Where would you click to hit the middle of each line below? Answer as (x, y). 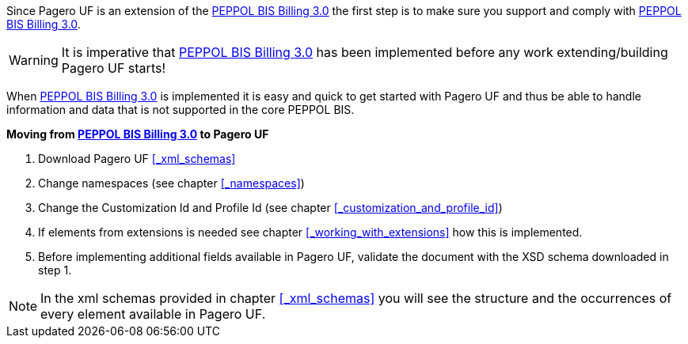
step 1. (55, 270)
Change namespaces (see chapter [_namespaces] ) (171, 183)
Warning (34, 60)
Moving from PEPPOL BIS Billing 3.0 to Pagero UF (138, 134)
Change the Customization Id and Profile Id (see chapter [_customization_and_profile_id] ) (270, 208)
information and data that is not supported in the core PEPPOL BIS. (181, 110)
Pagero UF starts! (113, 68)
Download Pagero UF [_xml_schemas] (137, 159)
